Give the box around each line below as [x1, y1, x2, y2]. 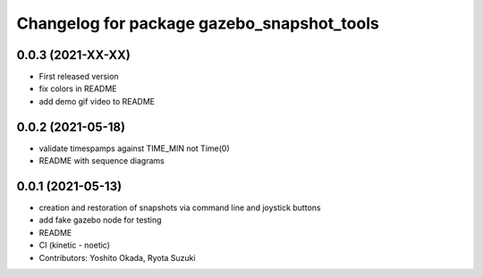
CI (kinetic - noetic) [38, 240, 111, 250]
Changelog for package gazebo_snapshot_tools [16, 13, 379, 33]
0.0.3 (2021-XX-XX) [16, 47, 131, 63]
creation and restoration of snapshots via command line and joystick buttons [38, 202, 321, 214]
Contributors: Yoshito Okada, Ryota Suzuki [38, 252, 196, 263]
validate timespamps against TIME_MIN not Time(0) [38, 143, 230, 154]
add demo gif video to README [38, 96, 156, 106]
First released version [38, 72, 120, 82]
